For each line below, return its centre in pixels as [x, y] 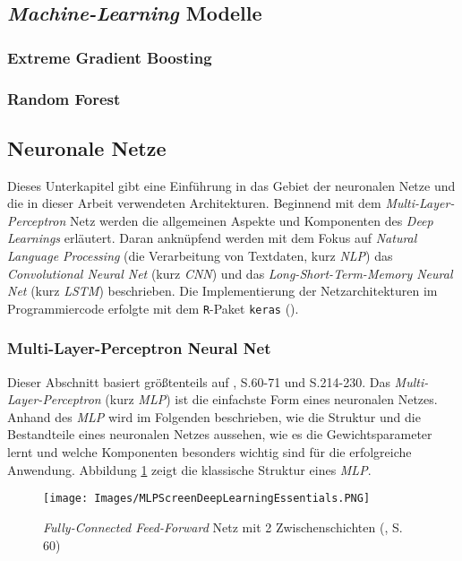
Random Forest [64, 98]
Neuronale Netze [87, 147]
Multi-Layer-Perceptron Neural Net [139, 348]
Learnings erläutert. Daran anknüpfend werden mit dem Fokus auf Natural [212, 238]
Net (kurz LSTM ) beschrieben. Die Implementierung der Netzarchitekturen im [222, 291]
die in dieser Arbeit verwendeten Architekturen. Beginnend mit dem [194, 203]
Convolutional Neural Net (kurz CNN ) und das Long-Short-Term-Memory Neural [230, 273]
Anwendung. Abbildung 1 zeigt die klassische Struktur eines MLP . [189, 469]
